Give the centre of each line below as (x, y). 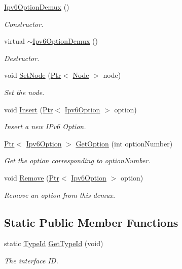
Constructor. (24, 24)
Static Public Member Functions (91, 222)
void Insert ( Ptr (29, 109)
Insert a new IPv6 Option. (45, 126)
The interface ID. (31, 260)
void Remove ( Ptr (32, 177)
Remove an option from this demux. (60, 195)
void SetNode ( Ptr (33, 75)
